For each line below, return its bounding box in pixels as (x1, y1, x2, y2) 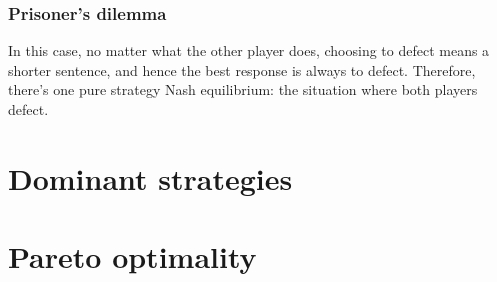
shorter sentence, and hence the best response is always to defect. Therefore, (8, 59, 476, 80)
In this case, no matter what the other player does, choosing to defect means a (8, 40, 490, 61)
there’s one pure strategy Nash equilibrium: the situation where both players (8, 79, 478, 100)
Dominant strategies (8, 157, 293, 198)
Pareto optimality (8, 236, 257, 277)
